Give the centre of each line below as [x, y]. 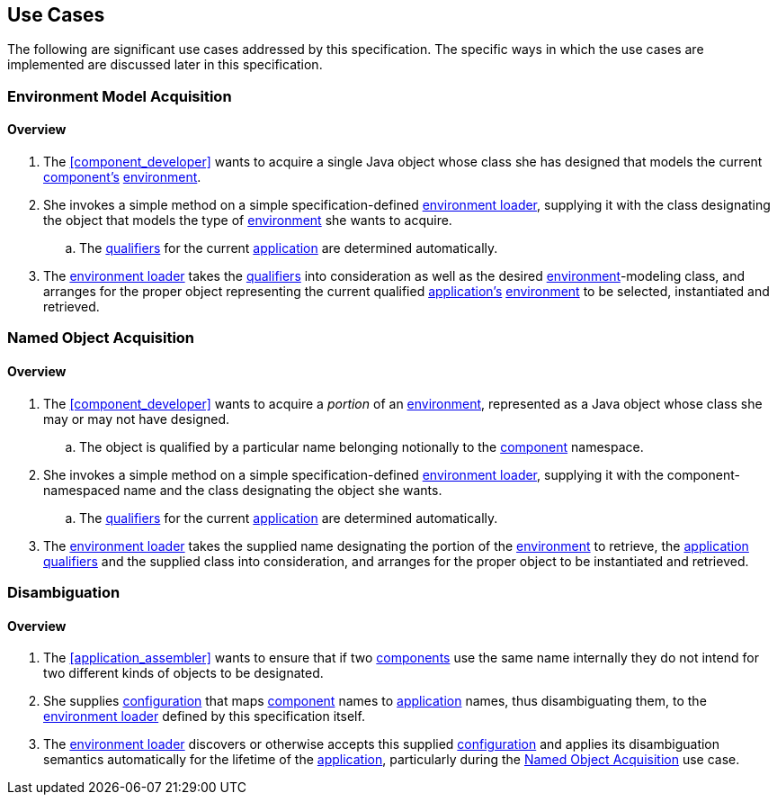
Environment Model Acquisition [120, 96]
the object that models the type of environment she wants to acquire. [248, 221]
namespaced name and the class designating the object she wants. [243, 490]
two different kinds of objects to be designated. [183, 673]
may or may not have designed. [137, 419]
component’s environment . [122, 177]
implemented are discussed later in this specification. [165, 65]
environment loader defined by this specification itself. [204, 716]
